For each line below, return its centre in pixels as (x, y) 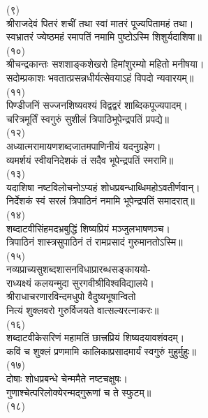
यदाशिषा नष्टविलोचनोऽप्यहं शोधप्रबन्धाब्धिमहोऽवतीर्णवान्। (103, 187)
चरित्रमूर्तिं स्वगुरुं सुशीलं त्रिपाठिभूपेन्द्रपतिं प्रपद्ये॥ (88, 118)
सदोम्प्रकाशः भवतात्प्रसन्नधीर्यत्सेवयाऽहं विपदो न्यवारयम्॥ (100, 77)
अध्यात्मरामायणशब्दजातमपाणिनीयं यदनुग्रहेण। (84, 145)
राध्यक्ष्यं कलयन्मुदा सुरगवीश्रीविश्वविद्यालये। (80, 282)
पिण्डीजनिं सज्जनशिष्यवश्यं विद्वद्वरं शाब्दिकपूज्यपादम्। (97, 105)
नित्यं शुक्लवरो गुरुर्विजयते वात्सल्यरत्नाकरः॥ (83, 310)
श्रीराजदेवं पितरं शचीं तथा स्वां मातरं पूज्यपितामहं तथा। (100, 23)
